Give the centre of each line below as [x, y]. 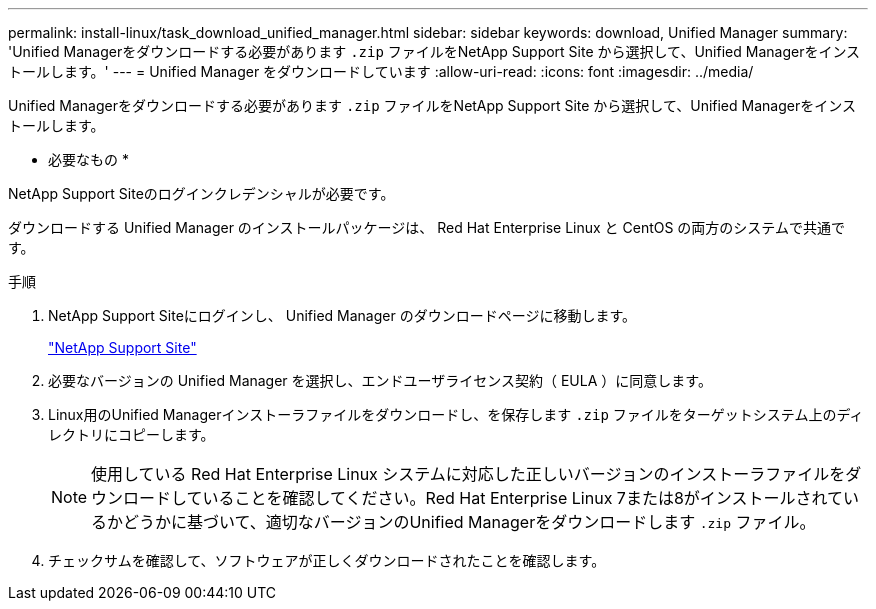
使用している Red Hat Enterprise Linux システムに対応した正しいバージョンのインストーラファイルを [468, 474]
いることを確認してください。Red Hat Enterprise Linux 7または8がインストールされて [523, 498]
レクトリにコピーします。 [131, 434]
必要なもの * [88, 159]
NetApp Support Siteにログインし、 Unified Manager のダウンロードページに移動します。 [342, 315]
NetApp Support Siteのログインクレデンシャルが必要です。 [201, 193]
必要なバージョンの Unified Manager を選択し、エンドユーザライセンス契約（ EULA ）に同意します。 [380, 380]
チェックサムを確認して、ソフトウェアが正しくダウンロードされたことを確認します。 [327, 560]
